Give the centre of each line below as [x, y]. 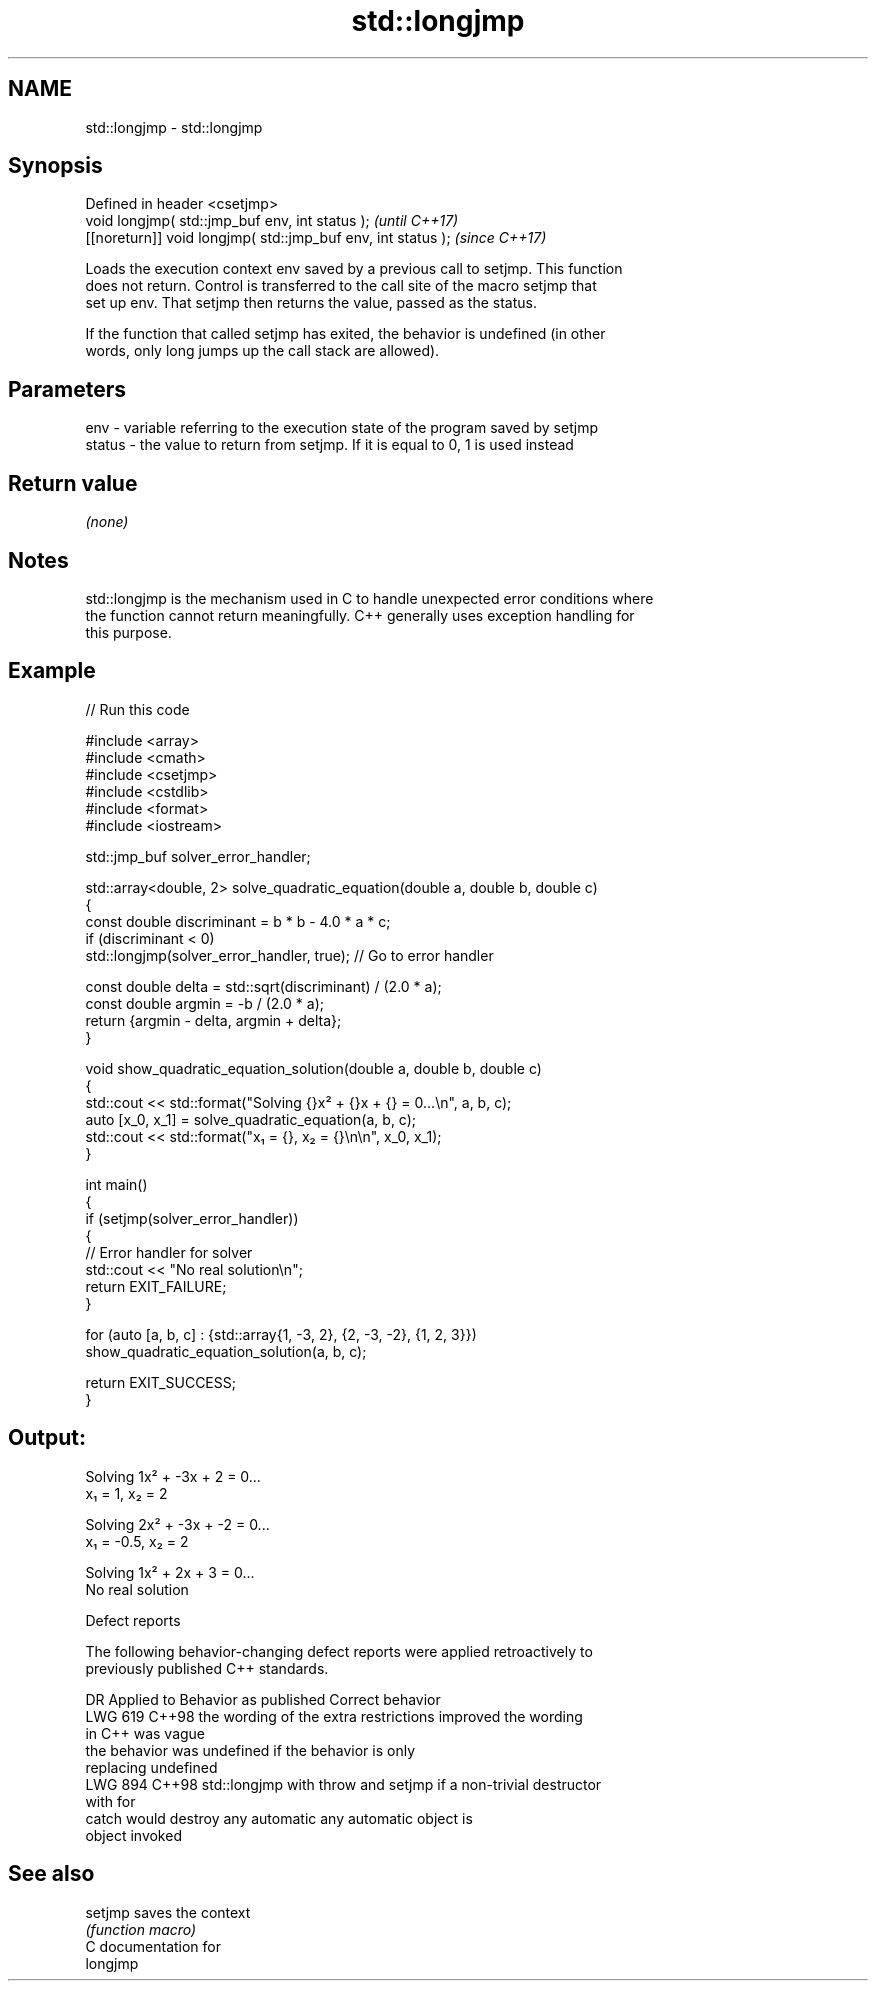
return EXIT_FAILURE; [156, 1286]
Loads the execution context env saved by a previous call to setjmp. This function [354, 269]
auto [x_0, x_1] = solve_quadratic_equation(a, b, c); [251, 1119]
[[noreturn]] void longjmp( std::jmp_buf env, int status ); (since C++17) [316, 238]
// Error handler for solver [169, 1252]
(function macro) [141, 1929]
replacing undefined [151, 1767]
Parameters [67, 389]
